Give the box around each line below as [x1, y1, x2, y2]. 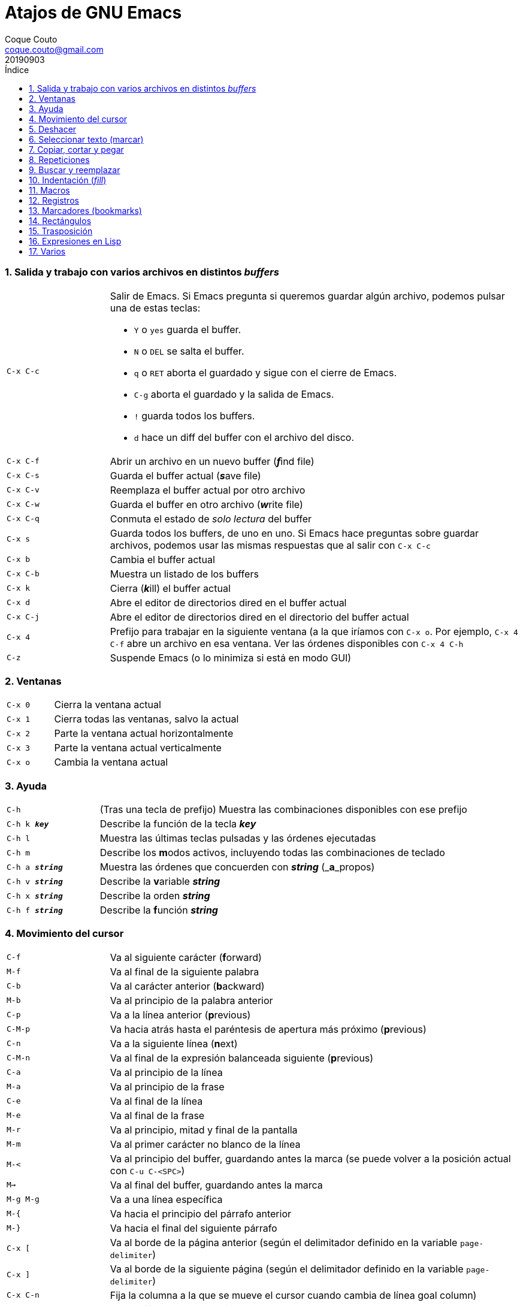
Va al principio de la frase [110, 1080, 225, 1093]
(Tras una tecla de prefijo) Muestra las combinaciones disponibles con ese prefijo [99, 803, 467, 815]
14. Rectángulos [29, 215, 92, 226]
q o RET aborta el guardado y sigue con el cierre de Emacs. [134, 366, 397, 379]
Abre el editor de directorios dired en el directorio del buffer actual [110, 610, 409, 623]
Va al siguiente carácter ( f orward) [110, 951, 262, 963]
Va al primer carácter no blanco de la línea [110, 1138, 301, 1150]
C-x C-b [7, 569, 40, 578]
